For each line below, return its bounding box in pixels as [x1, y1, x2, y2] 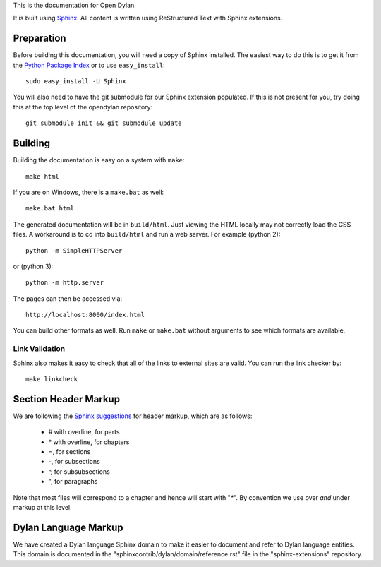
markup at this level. [13, 503, 72, 512]
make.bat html [25, 205, 74, 213]
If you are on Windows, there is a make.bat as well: [13, 188, 164, 196]
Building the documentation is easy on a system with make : [13, 156, 185, 165]
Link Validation [13, 344, 66, 354]
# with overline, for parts [48, 428, 120, 436]
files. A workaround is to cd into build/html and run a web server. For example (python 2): [13, 230, 281, 239]
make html [25, 172, 59, 180]
